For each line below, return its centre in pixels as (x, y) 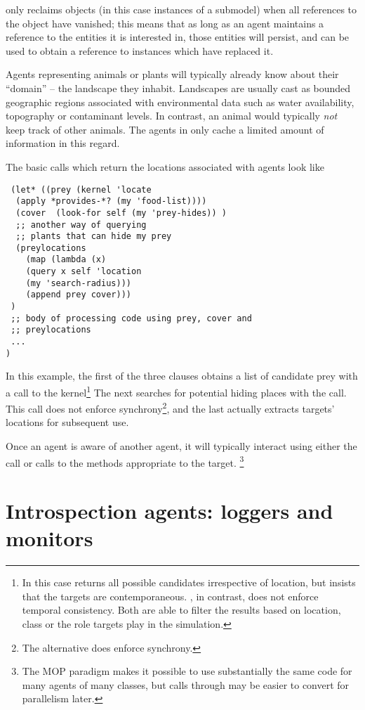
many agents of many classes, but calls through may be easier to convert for (186, 684)
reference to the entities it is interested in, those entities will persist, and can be (178, 37)
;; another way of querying (81, 225)
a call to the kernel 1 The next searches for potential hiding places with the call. (176, 391)
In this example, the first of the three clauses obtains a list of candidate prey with (182, 376)
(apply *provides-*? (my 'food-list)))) (111, 201)
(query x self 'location (84, 272)
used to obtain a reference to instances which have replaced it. (140, 50)
